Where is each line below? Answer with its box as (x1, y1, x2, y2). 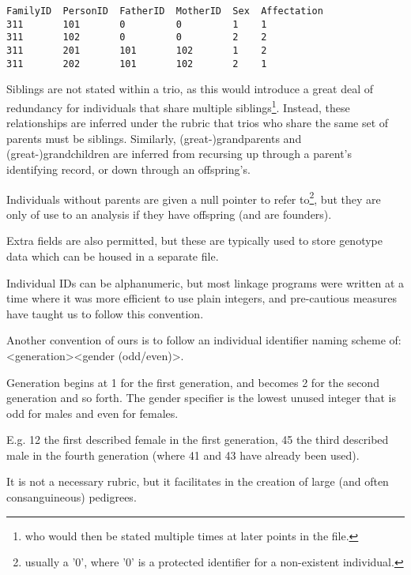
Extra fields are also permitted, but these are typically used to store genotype (6, 232, 383, 249)
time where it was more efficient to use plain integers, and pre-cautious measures (6, 290, 398, 306)
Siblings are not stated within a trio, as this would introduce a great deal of (6, 81, 374, 97)
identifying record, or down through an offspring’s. (6, 160, 251, 177)
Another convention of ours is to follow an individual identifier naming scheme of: (6, 332, 402, 348)
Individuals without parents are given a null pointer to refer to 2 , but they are (6, 188, 381, 207)
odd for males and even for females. (6, 404, 179, 421)
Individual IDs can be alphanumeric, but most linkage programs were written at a (6, 274, 405, 291)
